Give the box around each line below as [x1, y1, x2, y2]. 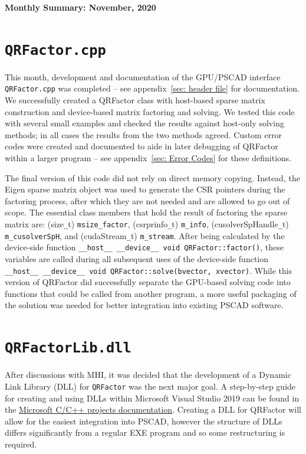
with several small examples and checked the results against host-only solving [5, 117, 284, 129]
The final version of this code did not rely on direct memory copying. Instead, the [5, 171, 300, 184]
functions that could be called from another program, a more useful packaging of [5, 287, 297, 299]
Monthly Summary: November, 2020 [5, 1, 156, 13]
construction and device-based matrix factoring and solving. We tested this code [5, 105, 295, 117]
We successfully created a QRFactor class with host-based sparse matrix [5, 94, 265, 106]
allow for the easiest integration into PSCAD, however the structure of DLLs [5, 414, 282, 427]
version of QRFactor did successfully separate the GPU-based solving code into [5, 276, 291, 288]
